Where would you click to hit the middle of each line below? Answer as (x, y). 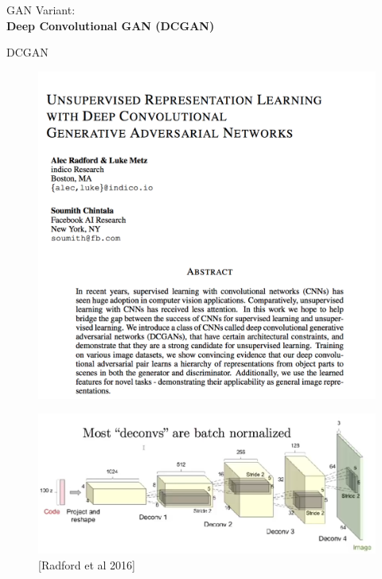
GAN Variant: (41, 10)
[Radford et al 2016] (87, 564)
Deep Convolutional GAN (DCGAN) (111, 25)
